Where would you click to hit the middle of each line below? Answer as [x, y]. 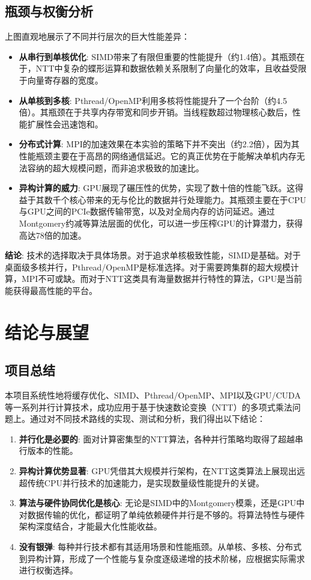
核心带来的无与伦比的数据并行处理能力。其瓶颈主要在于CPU [188, 199]
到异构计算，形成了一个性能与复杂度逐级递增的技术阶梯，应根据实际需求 [162, 558]
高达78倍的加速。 [53, 235]
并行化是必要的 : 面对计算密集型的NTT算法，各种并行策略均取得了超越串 [161, 438]
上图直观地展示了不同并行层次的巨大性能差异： [97, 36]
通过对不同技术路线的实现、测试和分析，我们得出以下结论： [147, 419]
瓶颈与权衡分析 [49, 11]
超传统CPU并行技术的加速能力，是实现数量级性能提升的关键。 [141, 482]
